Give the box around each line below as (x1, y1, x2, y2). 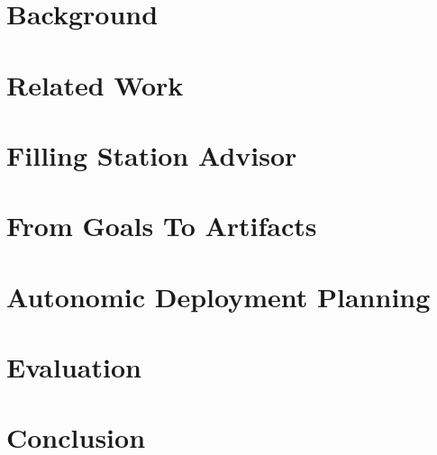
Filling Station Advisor (6, 136, 297, 173)
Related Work (6, 66, 184, 103)
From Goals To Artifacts (6, 207, 317, 244)
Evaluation (6, 349, 141, 386)
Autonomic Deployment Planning (6, 278, 431, 314)
